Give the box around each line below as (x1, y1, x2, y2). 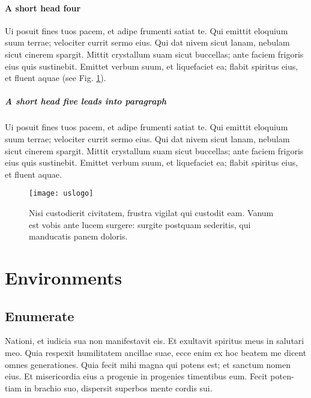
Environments (5, 265, 122, 289)
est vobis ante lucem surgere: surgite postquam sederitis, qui (29, 218, 251, 231)
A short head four (5, 1, 81, 14)
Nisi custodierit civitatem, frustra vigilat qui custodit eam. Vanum (29, 206, 274, 219)
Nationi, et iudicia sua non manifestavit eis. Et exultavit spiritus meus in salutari (5, 334, 304, 347)
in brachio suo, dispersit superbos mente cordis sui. (24, 381, 213, 394)
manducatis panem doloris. (29, 230, 128, 243)
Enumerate (5, 306, 74, 325)
